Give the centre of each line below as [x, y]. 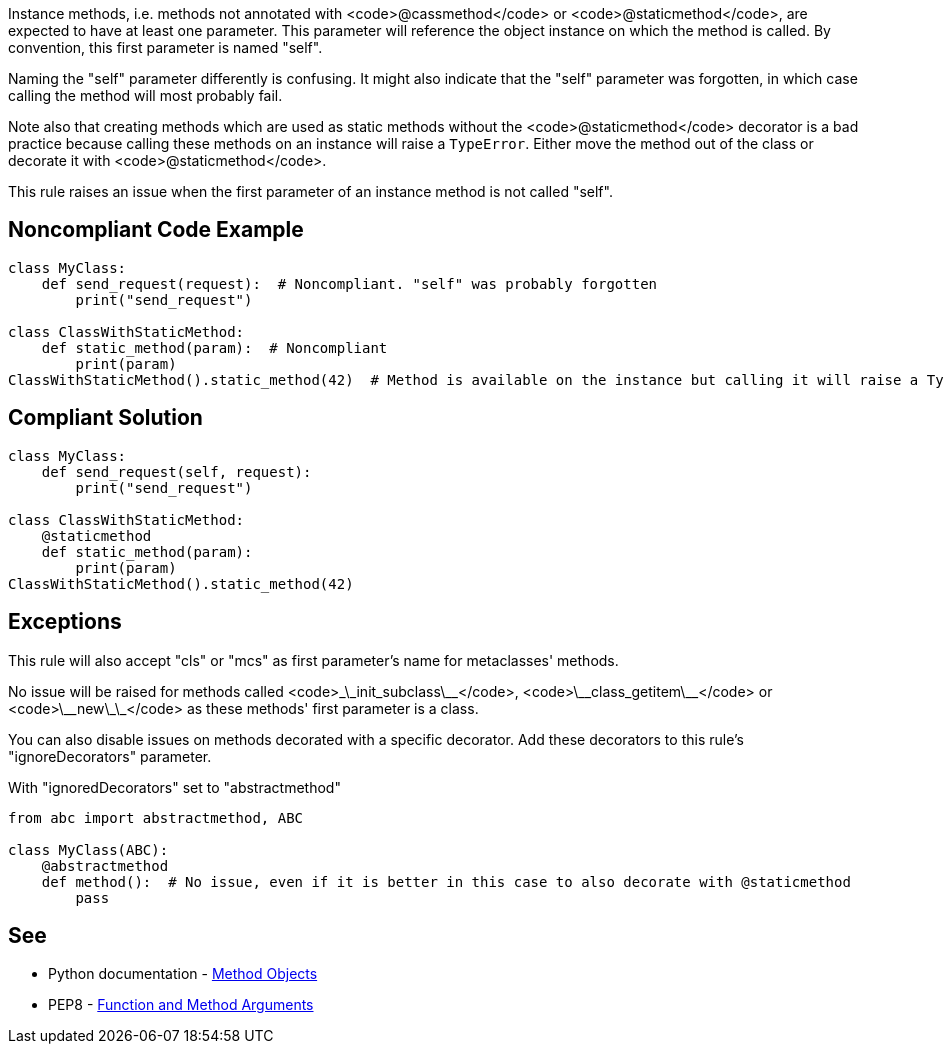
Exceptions [65, 622]
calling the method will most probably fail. [145, 95]
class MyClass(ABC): [88, 849]
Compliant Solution [105, 418]
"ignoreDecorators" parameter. [110, 756]
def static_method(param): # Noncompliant [214, 347]
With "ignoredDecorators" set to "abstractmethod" [174, 787]
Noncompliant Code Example [156, 230]
